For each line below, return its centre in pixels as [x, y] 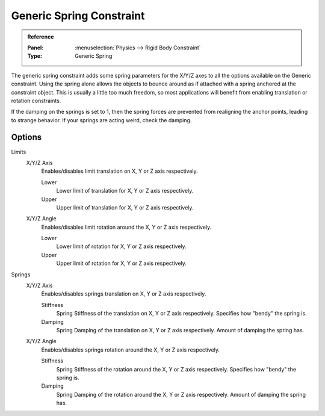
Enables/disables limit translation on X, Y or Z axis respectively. [119, 171]
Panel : [36, 48]
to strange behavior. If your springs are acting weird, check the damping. [101, 120]
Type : [35, 56]
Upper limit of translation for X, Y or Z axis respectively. [125, 207]
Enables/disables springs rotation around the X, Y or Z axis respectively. [130, 350]
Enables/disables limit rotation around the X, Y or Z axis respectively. [126, 227]
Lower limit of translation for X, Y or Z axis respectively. [125, 191]
